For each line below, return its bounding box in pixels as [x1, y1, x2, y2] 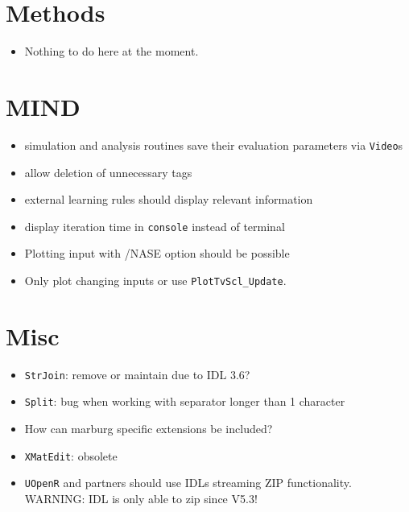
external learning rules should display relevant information [24, 191, 313, 208]
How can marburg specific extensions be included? [24, 420, 273, 437]
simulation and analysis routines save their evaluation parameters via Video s [24, 136, 403, 153]
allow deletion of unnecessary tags [24, 163, 192, 180]
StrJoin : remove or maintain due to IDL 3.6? [24, 365, 250, 382]
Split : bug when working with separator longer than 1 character [24, 393, 345, 410]
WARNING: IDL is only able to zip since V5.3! [24, 489, 258, 506]
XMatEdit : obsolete [24, 447, 118, 464]
